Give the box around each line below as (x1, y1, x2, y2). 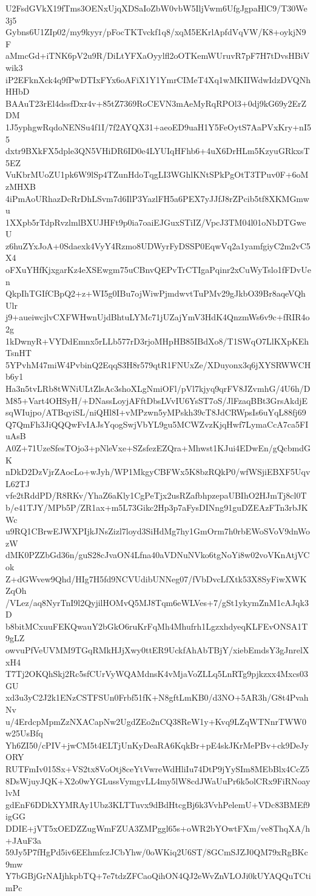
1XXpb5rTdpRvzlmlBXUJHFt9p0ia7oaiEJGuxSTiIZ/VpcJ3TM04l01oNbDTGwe (5, 215, 306, 228)
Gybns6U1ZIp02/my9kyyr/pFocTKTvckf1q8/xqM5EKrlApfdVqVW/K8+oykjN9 (5, 25, 306, 38)
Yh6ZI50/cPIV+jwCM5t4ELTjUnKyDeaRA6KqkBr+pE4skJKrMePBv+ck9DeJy (5, 738, 309, 751)
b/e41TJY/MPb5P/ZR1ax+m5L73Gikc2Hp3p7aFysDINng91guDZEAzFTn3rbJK (5, 500, 308, 513)
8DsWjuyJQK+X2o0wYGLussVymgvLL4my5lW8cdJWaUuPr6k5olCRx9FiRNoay (5, 774, 311, 787)
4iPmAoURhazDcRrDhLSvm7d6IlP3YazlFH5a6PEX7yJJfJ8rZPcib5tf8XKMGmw (5, 192, 309, 204)
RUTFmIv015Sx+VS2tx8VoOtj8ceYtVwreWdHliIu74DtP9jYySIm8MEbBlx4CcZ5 (5, 763, 310, 775)
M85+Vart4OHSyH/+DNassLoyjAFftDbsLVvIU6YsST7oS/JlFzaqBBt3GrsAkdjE (5, 394, 308, 406)
